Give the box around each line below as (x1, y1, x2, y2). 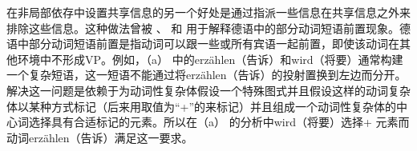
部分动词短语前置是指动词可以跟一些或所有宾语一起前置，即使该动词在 (28, 35, 399, 52)
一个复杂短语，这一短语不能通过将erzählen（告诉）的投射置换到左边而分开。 (6, 66, 407, 83)
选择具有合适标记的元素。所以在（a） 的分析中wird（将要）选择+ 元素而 (28, 113, 410, 130)
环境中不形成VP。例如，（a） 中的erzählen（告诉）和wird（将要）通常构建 (17, 50, 403, 67)
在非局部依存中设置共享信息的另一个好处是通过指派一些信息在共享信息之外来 (6, 4, 411, 20)
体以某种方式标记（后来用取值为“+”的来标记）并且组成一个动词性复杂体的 (6, 97, 397, 114)
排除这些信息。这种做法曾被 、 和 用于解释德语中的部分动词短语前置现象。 (6, 19, 400, 36)
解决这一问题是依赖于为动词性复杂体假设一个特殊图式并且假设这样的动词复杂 (6, 81, 411, 98)
